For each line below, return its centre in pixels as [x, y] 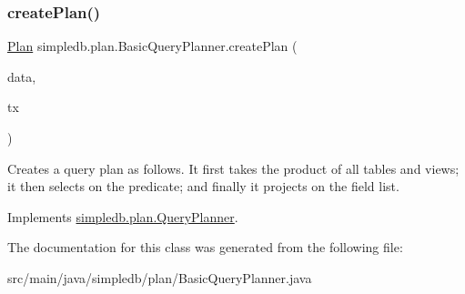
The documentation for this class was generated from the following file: [205, 247]
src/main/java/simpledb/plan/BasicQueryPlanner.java [160, 277]
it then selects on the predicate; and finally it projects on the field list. [203, 186]
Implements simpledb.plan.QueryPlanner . [123, 216]
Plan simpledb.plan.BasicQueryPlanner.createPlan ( [152, 46]
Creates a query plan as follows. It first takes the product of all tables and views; [233, 168]
